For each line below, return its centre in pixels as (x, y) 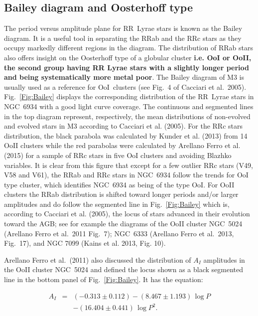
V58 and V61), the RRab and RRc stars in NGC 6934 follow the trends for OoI (126, 175)
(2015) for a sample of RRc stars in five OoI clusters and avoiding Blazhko (118, 155)
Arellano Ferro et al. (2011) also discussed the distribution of (98, 259)
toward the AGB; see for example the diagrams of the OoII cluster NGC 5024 (123, 224)
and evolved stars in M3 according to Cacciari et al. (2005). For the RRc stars (123, 126)
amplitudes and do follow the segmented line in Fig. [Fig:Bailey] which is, (117, 204)
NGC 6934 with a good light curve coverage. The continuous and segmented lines (129, 106)
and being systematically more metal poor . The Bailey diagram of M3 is (124, 77)
